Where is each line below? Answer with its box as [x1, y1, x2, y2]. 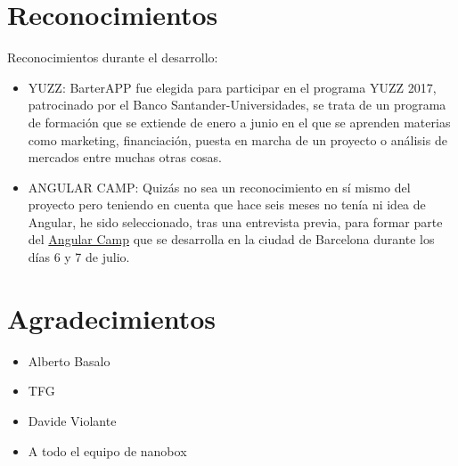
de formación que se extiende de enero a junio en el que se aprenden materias [28, 112, 451, 131]
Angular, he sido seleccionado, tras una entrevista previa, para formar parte [28, 212, 443, 231]
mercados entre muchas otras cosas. [28, 148, 222, 167]
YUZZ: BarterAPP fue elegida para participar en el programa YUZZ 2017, [28, 78, 437, 96]
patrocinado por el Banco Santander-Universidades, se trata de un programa [28, 95, 446, 114]
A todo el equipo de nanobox [28, 441, 187, 460]
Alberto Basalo [28, 351, 110, 370]
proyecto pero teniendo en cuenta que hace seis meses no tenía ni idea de [28, 195, 426, 214]
